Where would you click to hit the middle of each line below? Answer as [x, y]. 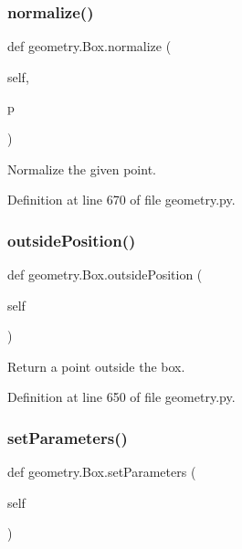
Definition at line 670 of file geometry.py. [121, 200]
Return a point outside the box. [96, 366]
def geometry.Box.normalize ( [89, 46]
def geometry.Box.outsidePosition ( [105, 274]
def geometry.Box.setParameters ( [102, 472]
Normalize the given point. [82, 169]
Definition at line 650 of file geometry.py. [121, 397]
